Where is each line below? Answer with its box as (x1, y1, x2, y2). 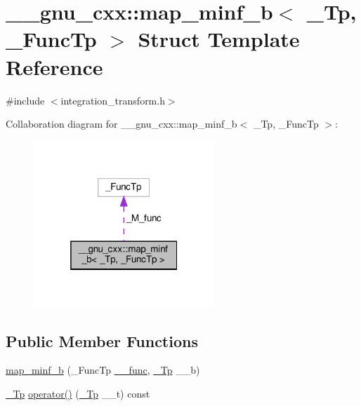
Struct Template (138, 25, 300, 53)
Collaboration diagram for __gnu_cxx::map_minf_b (6, 116, 237, 131)
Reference (6, 52, 103, 81)
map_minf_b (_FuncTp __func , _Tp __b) (6, 363, 200, 377)
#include (6, 93, 45, 107)
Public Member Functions (6, 330, 198, 351)
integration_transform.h (60, 93, 165, 107)
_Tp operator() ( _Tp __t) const (6, 386, 150, 400)
